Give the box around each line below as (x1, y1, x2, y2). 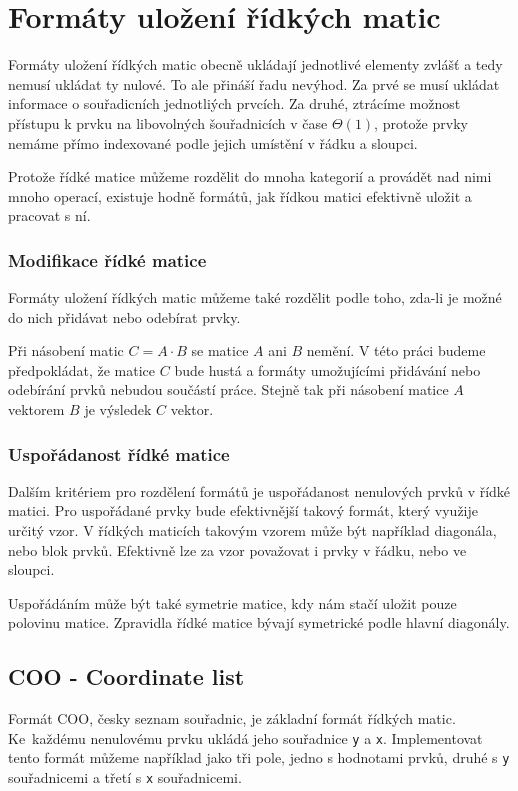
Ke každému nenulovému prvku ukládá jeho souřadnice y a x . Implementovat (8, 727, 483, 748)
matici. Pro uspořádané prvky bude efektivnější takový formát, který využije (8, 500, 478, 521)
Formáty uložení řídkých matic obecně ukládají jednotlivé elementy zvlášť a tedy (8, 54, 503, 75)
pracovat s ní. (8, 205, 91, 226)
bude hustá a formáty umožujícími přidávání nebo (174, 359, 481, 380)
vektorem (8, 399, 65, 420)
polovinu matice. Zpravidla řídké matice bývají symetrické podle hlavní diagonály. (8, 612, 510, 633)
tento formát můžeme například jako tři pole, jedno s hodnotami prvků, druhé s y (8, 747, 510, 768)
